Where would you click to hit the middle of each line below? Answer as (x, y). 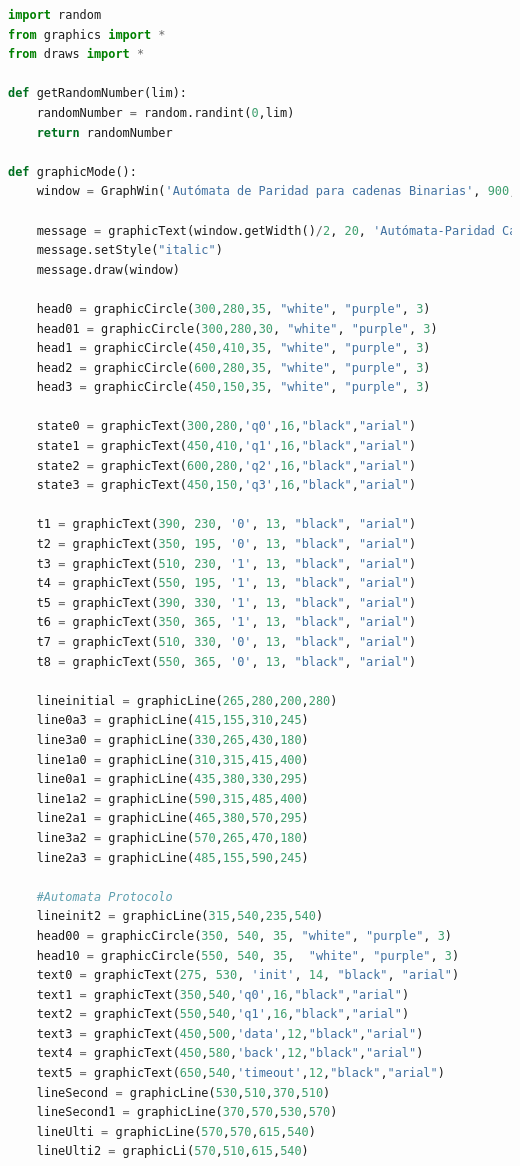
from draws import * (76, 54)
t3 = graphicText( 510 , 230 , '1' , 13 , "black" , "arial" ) (226, 563)
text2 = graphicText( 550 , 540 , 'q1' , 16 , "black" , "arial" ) (223, 1014)
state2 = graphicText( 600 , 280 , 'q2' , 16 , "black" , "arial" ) (226, 465)
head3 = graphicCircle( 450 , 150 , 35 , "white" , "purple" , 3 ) (233, 387)
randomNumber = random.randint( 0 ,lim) (165, 112)
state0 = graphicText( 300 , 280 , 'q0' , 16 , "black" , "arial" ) (226, 426)
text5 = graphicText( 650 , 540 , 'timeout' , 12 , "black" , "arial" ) (240, 1073)
